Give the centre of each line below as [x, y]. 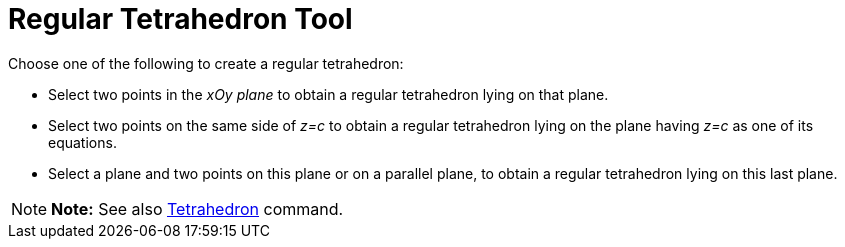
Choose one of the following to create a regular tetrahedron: [206, 63]
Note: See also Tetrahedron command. [197, 208]
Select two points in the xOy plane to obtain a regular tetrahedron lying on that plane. [328, 94]
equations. [82, 142]
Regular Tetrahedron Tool [180, 19]
